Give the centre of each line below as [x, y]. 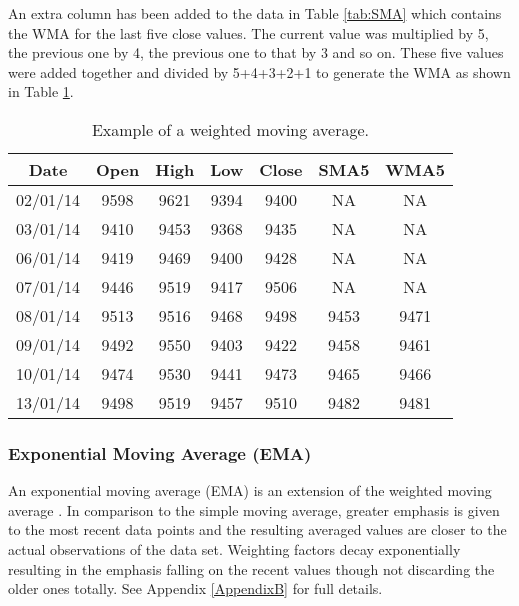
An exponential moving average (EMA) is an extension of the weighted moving [250, 490]
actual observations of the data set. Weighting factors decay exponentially [234, 548]
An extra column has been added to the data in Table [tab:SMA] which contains [255, 13]
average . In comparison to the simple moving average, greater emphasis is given [254, 509]
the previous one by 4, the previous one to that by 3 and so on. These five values [256, 52]
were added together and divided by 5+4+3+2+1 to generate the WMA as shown [259, 71]
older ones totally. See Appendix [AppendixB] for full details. [195, 588]
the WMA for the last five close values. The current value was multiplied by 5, [248, 32]
